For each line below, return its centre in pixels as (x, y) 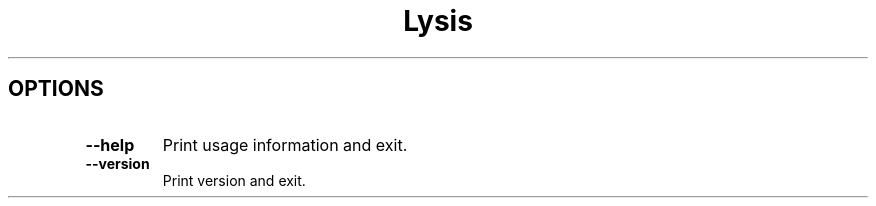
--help (110, 144)
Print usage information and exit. (285, 144)
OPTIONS (56, 89)
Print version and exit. (234, 180)
